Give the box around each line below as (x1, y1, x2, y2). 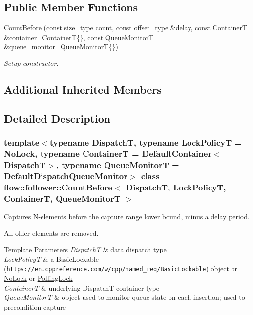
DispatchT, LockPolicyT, (126, 181, 226, 193)
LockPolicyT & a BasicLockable (4, 253, 99, 264)
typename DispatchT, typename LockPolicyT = (49, 136, 242, 148)
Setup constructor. (4, 58, 59, 68)
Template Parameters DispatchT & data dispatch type (4, 244, 167, 254)
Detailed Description (4, 110, 111, 126)
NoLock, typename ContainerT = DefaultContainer (4, 147, 212, 159)
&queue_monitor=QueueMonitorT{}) (4, 42, 118, 52)
